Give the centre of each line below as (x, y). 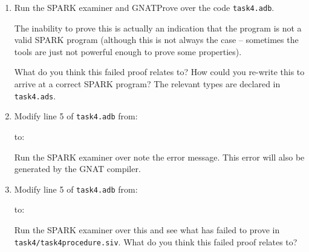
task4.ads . (35, 95)
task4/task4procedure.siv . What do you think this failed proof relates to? (156, 241)
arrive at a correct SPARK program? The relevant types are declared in (147, 84)
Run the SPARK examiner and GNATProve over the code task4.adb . (144, 7)
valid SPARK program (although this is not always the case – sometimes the (156, 40)
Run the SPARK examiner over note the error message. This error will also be (159, 157)
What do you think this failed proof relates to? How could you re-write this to (159, 72)
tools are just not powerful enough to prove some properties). (128, 51)
